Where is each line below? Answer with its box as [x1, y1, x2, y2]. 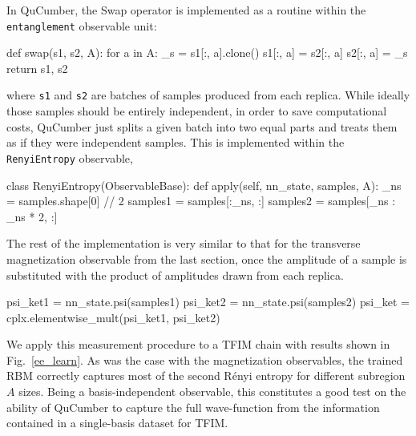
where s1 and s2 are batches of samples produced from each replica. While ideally [6, 87, 410, 103]
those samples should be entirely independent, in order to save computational [6, 103, 387, 119]
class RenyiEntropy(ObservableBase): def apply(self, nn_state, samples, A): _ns [6, 176, 402, 193]
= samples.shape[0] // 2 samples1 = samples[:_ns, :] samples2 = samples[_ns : [6, 192, 396, 209]
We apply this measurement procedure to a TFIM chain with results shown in [6, 336, 390, 353]
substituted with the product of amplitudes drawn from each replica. [6, 266, 344, 283]
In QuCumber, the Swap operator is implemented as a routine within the [6, 2, 366, 18]
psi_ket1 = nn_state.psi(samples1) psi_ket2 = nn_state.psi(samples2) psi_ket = [6, 293, 410, 310]
